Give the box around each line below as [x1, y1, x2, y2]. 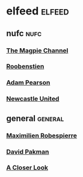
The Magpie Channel [6, 46, 69, 55]
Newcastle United [6, 95, 60, 103]
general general [6, 113, 64, 123]
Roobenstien [6, 62, 45, 70]
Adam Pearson [6, 78, 51, 87]
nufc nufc [6, 28, 42, 39]
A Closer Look [6, 164, 48, 172]
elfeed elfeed [6, 4, 69, 18]
